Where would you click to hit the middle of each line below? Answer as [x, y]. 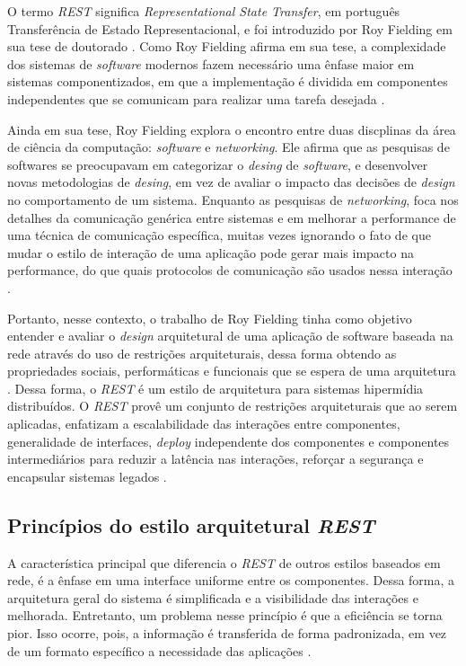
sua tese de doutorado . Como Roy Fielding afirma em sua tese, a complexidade [227, 46]
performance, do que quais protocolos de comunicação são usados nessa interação [230, 270]
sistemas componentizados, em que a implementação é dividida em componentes [228, 81]
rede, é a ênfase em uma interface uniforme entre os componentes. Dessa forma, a [231, 580]
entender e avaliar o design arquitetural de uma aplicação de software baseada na [230, 336]
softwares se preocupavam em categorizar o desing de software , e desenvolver [218, 164]
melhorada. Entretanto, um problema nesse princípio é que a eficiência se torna [225, 615]
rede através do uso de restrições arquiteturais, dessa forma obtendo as [202, 353]
